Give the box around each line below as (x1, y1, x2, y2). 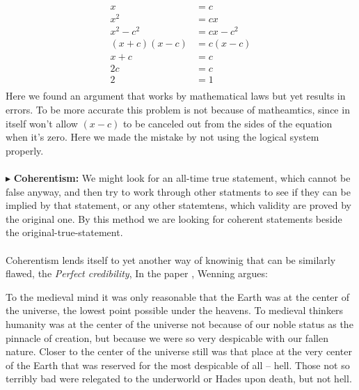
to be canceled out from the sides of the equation (122, 116, 333, 130)
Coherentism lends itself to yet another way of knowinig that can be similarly (6, 252, 336, 267)
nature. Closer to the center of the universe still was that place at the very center (6, 344, 352, 359)
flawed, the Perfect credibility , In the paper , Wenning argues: (6, 266, 268, 281)
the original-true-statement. (6, 225, 123, 240)
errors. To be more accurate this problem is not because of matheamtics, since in (6, 102, 350, 116)
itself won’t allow (6, 116, 78, 130)
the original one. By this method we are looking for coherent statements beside (6, 211, 342, 226)
